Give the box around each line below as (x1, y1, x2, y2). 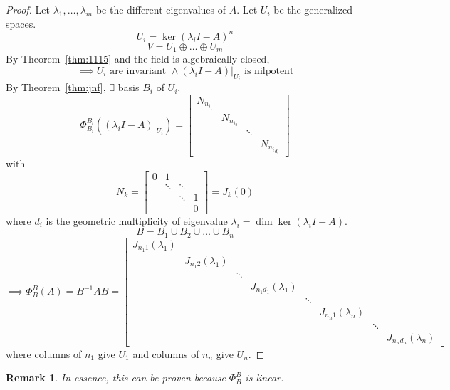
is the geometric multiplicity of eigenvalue (46, 213, 228, 228)
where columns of (6, 346, 82, 361)
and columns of (132, 346, 199, 361)
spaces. (6, 16, 36, 31)
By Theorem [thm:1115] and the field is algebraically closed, (6, 51, 270, 66)
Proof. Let (6, 2, 50, 16)
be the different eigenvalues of (95, 2, 226, 16)
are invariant (110, 65, 167, 76)
